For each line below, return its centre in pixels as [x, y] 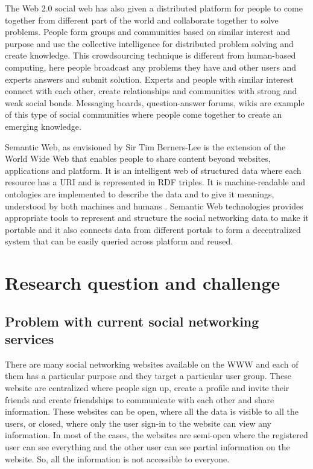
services [30, 339]
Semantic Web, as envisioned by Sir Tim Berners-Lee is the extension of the [145, 146]
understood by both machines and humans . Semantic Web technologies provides [154, 206]
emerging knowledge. [43, 126]
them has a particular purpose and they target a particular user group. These [148, 376]
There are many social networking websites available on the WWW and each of [152, 364]
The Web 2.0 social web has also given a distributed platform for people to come [154, 8]
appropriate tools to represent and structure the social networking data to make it [157, 218]
